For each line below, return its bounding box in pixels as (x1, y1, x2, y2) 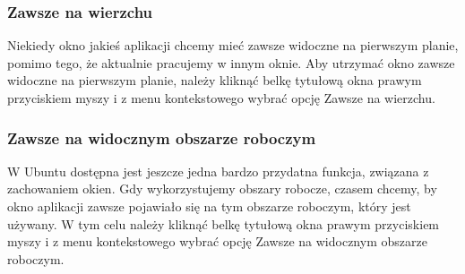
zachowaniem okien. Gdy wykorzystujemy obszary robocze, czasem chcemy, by (7, 179, 437, 198)
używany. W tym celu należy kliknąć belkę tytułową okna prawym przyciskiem (7, 214, 440, 233)
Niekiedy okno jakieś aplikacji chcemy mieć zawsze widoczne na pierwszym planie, (7, 36, 459, 55)
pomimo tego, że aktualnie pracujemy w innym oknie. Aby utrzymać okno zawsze (7, 53, 455, 72)
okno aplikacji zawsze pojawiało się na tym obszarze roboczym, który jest (7, 197, 411, 215)
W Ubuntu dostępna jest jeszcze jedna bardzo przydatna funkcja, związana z (7, 161, 429, 180)
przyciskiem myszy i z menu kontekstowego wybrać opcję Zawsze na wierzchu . (7, 89, 435, 107)
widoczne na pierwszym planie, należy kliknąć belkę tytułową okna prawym (7, 71, 422, 90)
